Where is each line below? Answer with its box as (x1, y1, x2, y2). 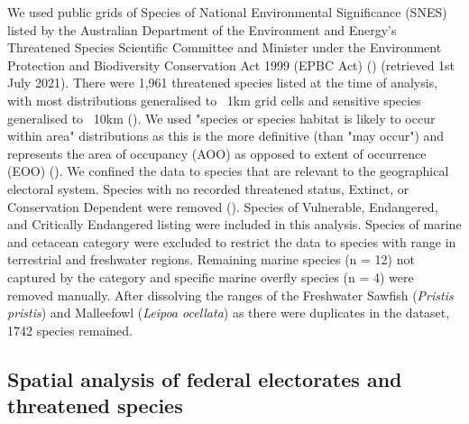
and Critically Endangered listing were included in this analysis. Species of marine (7, 215, 462, 234)
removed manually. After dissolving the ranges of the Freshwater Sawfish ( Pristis (7, 285, 454, 304)
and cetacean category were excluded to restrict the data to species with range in (7, 232, 456, 251)
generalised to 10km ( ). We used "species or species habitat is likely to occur (7, 108, 436, 127)
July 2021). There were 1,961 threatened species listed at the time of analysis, (7, 73, 438, 92)
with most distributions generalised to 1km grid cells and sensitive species (7, 90, 421, 109)
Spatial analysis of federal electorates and (7, 364, 402, 392)
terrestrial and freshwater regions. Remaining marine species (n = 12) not (7, 250, 415, 269)
